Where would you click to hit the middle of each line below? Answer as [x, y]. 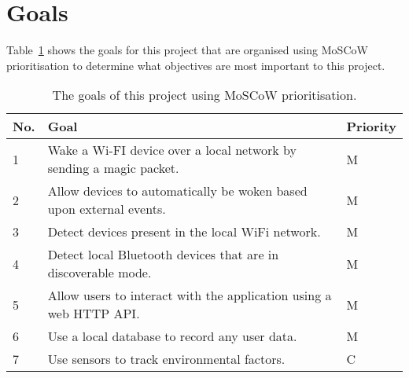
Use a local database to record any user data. [172, 336]
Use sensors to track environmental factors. [166, 359]
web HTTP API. [94, 314]
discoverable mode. [99, 273]
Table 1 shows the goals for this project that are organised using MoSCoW [187, 50]
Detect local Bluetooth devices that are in [163, 255]
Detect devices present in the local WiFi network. [184, 232]
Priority [371, 127]
